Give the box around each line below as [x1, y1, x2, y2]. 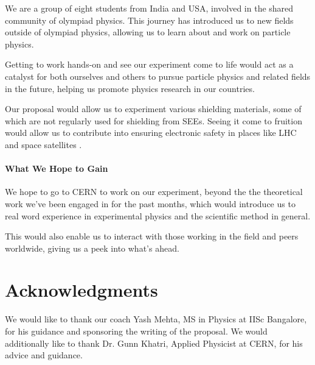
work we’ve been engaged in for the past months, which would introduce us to [5, 197, 296, 210]
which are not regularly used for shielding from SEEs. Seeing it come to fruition [5, 114, 302, 127]
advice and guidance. [5, 349, 83, 361]
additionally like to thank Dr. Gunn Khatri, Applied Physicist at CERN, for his [5, 336, 303, 349]
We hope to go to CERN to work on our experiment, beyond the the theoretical [5, 185, 303, 198]
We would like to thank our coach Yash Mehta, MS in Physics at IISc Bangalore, [5, 313, 307, 325]
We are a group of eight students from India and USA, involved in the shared [5, 2, 294, 14]
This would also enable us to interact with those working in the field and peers [5, 230, 299, 243]
